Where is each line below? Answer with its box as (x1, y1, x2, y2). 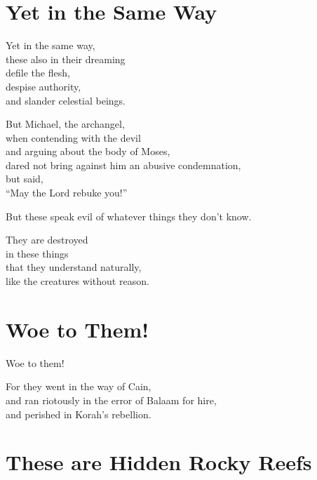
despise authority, (6, 79, 81, 93)
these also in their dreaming (6, 51, 126, 66)
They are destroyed (6, 232, 88, 247)
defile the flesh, (6, 65, 70, 80)
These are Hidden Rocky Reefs (6, 448, 312, 476)
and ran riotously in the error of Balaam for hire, (6, 392, 217, 407)
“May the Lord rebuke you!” (6, 185, 128, 200)
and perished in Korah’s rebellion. (6, 406, 151, 421)
